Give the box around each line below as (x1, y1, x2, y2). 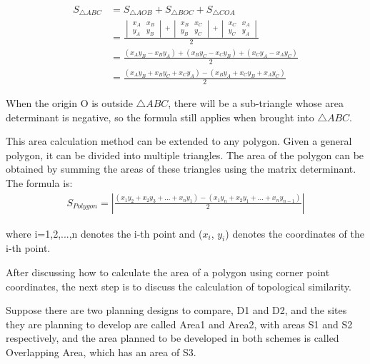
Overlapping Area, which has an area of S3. (6, 344, 196, 359)
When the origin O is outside (6, 96, 133, 110)
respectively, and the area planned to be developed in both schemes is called (6, 330, 339, 345)
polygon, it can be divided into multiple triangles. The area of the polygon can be (6, 147, 364, 162)
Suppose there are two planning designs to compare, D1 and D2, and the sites (6, 303, 347, 318)
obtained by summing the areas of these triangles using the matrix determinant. (6, 161, 356, 176)
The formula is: (6, 175, 73, 190)
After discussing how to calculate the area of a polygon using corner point (6, 264, 330, 279)
